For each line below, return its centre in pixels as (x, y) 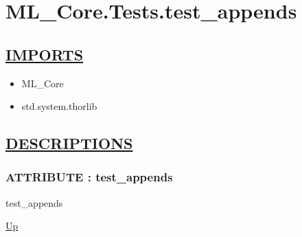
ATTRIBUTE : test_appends (89, 177)
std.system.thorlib (59, 106)
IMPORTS (45, 54)
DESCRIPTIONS (69, 143)
